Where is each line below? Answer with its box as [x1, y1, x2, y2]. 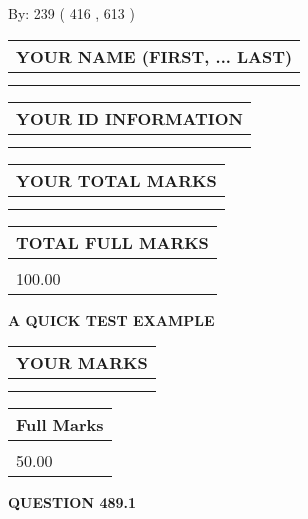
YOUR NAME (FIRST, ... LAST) [16, 44, 293, 68]
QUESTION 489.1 [8, 492, 137, 513]
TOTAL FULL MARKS [16, 230, 209, 254]
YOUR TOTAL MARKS [16, 168, 217, 192]
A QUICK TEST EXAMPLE [8, 309, 215, 330]
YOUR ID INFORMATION [16, 106, 243, 130]
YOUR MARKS [16, 351, 148, 375]
